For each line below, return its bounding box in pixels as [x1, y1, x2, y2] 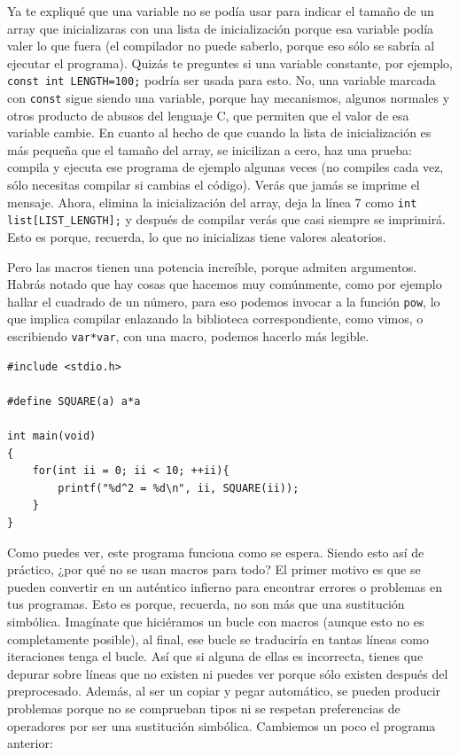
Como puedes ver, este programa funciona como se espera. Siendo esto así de [7, 542, 424, 561]
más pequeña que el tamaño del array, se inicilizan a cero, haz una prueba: [7, 140, 412, 159]
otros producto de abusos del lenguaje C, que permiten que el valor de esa [7, 105, 409, 124]
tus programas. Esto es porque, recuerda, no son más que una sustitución [7, 595, 405, 613]
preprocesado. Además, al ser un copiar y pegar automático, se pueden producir [7, 681, 441, 700]
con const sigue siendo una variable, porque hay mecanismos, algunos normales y [7, 89, 450, 107]
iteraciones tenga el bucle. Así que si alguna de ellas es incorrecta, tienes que [7, 647, 424, 665]
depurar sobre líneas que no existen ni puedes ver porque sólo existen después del [7, 664, 448, 682]
